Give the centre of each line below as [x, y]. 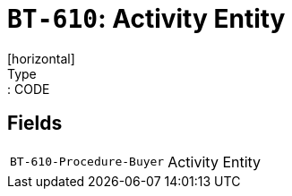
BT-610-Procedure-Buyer [87, 162]
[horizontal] [41, 58]
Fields [35, 124]
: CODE [29, 89]
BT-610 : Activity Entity [146, 19]
